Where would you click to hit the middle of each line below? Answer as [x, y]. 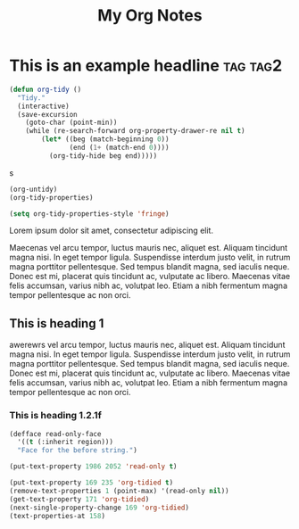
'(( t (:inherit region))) [66, 442]
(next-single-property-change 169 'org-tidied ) [100, 508]
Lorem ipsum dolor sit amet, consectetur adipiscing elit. [112, 231]
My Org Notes [150, 16]
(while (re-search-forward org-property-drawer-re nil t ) [135, 131]
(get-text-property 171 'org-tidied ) [79, 499]
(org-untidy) [33, 189]
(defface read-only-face [55, 434]
